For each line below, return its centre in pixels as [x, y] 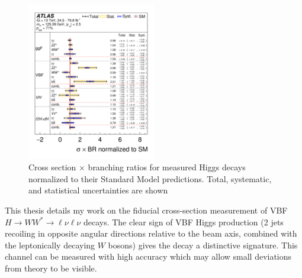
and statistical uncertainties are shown [98, 190]
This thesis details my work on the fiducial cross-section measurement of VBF [146, 210]
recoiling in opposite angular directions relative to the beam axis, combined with [151, 233]
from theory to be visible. [51, 268]
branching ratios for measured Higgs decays [167, 167]
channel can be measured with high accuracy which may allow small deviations [148, 256]
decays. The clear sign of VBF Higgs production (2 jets [183, 222]
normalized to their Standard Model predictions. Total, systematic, [150, 178]
